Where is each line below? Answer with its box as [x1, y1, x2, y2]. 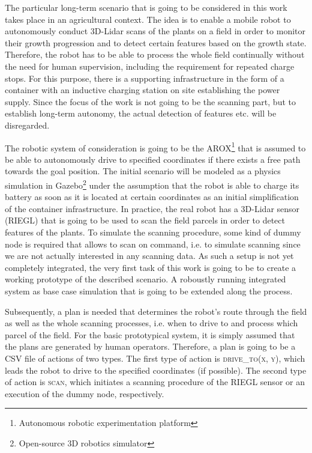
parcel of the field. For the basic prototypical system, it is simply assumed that [5, 328, 295, 341]
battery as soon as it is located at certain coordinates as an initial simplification [5, 190, 299, 203]
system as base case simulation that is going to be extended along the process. [5, 284, 293, 297]
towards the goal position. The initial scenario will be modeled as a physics [5, 165, 281, 177]
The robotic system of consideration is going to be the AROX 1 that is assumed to [5, 139, 306, 154]
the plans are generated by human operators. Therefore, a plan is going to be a [5, 340, 296, 353]
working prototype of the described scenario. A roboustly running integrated [5, 273, 286, 285]
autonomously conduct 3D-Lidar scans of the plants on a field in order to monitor [5, 25, 305, 37]
